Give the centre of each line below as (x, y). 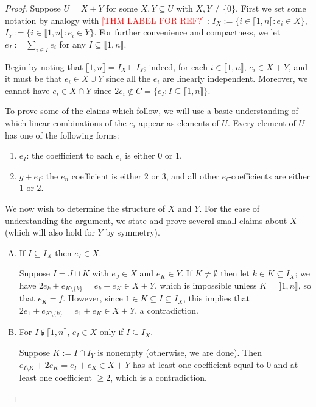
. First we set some (271, 8)
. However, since (93, 298)
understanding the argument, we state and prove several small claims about (146, 220)
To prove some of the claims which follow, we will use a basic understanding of (152, 111)
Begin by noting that (44, 66)
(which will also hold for (50, 232)
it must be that (33, 78)
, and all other (192, 175)
